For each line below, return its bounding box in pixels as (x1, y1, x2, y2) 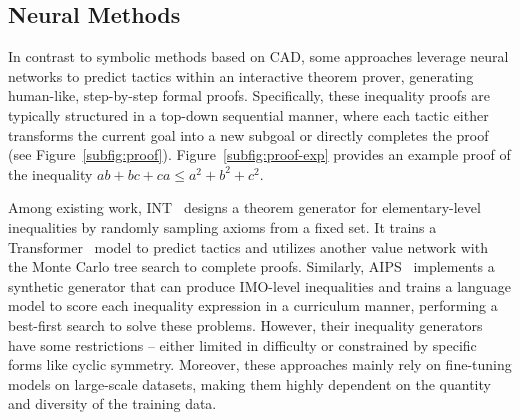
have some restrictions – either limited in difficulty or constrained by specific (8, 334, 477, 355)
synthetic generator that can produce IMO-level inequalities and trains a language (8, 275, 511, 296)
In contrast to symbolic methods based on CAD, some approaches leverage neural (8, 46, 509, 67)
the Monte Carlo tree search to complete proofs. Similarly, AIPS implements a (8, 256, 495, 277)
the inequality (8, 163, 93, 184)
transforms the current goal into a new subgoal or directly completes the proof (8, 124, 489, 145)
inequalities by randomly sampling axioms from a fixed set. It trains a (8, 216, 437, 237)
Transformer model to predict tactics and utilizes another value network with (8, 236, 488, 257)
